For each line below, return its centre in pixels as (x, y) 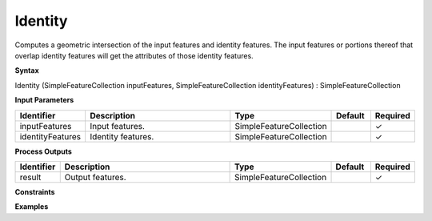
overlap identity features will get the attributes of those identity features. (134, 55)
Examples (32, 207)
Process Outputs (43, 151)
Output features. (96, 177)
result (30, 177)
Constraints (35, 191)
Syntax (27, 70)
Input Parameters (44, 100)
